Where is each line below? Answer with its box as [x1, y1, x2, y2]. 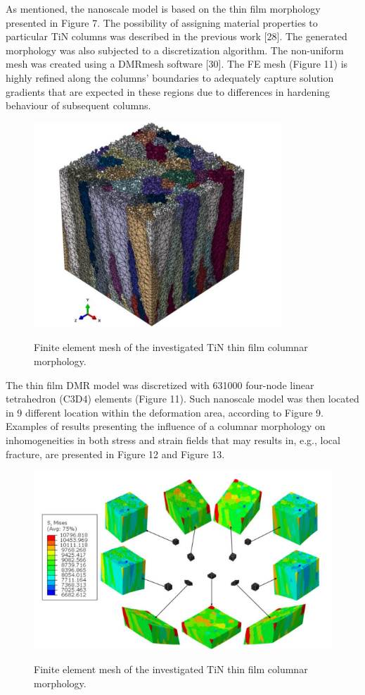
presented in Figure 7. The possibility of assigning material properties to [6, 15, 318, 30]
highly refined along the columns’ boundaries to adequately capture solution [6, 70, 334, 85]
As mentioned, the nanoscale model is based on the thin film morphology [6, 1, 321, 16]
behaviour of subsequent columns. [6, 98, 151, 113]
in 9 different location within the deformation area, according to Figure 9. [6, 405, 324, 419]
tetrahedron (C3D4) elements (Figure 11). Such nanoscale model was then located [6, 391, 359, 406]
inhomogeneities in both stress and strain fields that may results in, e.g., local [6, 432, 340, 447]
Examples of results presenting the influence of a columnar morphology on [6, 419, 326, 433]
